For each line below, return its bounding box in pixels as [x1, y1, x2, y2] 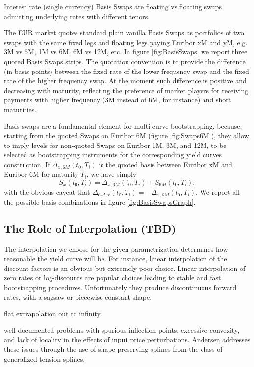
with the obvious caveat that [4, 187, 90, 197]
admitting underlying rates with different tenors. [4, 11, 150, 21]
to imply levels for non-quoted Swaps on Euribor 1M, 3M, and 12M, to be [4, 140, 227, 150]
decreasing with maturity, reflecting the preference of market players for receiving [4, 85, 249, 95]
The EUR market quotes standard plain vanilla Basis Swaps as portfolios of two [4, 27, 244, 38]
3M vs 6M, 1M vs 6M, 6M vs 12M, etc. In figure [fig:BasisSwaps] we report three [4, 47, 248, 57]
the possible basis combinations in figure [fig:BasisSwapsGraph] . [4, 196, 196, 207]
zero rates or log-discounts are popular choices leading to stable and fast [4, 272, 221, 283]
